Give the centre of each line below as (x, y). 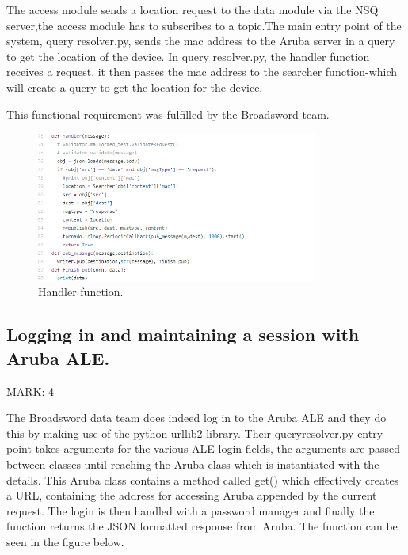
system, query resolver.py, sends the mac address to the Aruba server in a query (201, 41)
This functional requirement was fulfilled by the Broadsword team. (168, 114)
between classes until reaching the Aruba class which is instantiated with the (193, 464)
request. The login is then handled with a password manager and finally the (191, 510)
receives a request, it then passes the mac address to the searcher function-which (202, 72)
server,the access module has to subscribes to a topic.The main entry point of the (204, 25)
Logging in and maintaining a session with (183, 335)
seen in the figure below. (65, 541)
